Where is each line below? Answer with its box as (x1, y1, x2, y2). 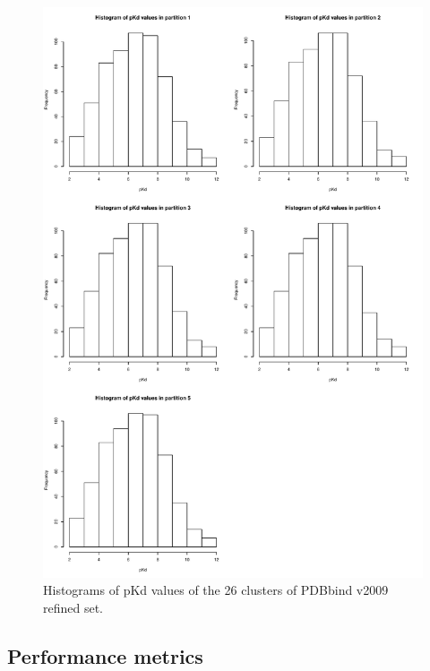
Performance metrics (7, 641, 203, 669)
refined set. (43, 598, 104, 616)
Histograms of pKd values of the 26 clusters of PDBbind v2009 (43, 581, 389, 599)
